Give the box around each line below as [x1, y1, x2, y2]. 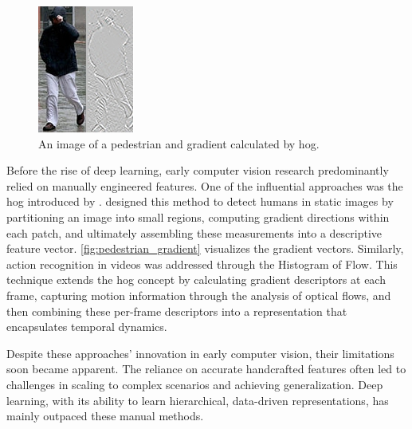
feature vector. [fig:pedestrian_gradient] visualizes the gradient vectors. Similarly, [6, 240, 404, 257]
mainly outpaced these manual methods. [6, 407, 204, 424]
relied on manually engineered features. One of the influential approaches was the [6, 177, 403, 194]
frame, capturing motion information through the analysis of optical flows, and [6, 286, 391, 303]
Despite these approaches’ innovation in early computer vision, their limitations [6, 344, 394, 361]
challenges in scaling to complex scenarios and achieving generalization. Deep [6, 376, 383, 392]
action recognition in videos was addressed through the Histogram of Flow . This [6, 255, 398, 272]
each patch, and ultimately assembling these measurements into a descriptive [6, 224, 383, 241]
